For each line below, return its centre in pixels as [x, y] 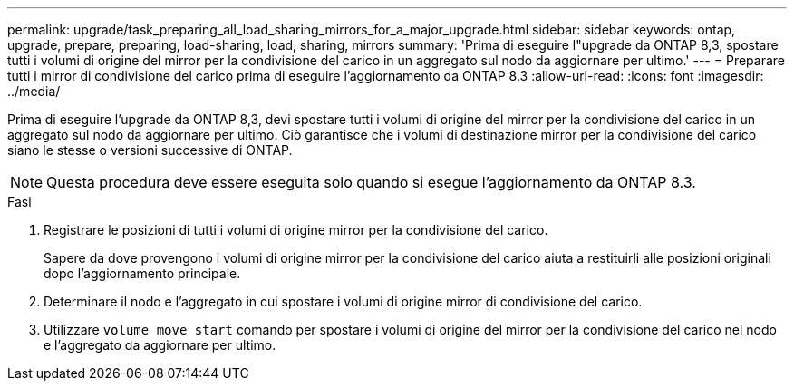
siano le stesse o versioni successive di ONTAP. [150, 150]
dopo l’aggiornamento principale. [142, 273]
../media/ [34, 91]
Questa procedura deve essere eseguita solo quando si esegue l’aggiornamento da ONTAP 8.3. [371, 182]
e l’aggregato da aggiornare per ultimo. [160, 345]
